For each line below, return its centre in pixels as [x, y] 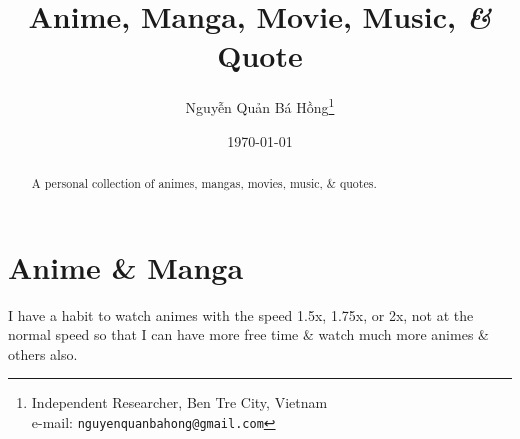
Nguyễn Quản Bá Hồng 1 [260, 105]
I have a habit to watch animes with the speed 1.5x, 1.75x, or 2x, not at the [241, 314]
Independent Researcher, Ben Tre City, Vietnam [179, 402]
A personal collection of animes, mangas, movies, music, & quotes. [204, 182]
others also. [43, 353]
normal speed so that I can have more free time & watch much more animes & [248, 334]
